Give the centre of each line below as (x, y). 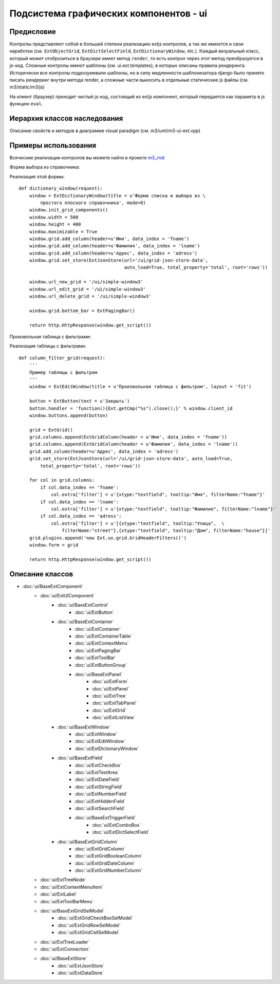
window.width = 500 (54, 217)
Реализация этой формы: (37, 176)
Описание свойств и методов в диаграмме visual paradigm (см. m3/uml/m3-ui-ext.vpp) (105, 131)
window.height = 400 (55, 224)
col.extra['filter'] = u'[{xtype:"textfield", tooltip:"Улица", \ (138, 523)
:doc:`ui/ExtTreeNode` (63, 880)
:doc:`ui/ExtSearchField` (100, 808)
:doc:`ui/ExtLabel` (58, 894)
